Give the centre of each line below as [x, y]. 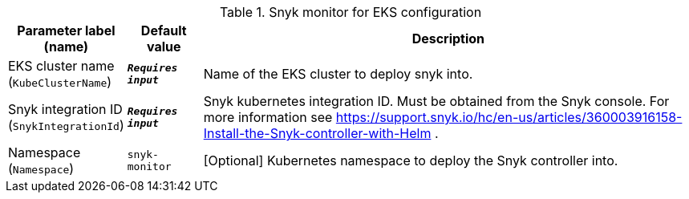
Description [448, 39]
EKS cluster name [61, 66]
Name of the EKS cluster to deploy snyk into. [338, 74]
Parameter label [66, 30]
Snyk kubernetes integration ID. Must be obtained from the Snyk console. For [436, 101]
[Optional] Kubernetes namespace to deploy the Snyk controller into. [411, 160]
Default [164, 30]
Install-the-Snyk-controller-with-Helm [317, 133]
